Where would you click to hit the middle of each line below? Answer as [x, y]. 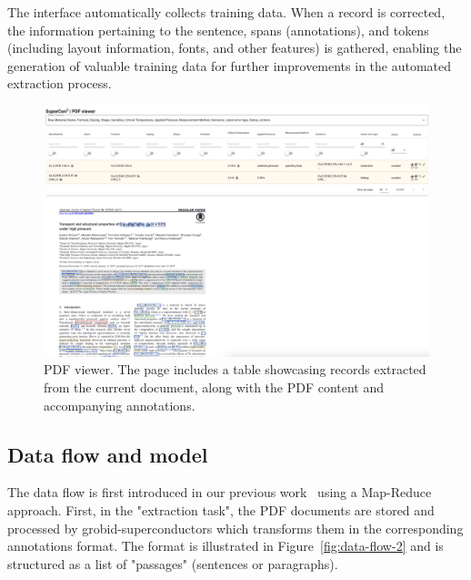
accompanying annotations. [120, 405]
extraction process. [60, 83]
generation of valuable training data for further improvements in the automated [230, 65]
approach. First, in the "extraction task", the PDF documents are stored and [221, 509]
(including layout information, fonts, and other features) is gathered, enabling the [235, 48]
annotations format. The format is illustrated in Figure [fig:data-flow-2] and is [225, 546]
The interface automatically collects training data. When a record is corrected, [226, 12]
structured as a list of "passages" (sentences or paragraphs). [173, 563]
